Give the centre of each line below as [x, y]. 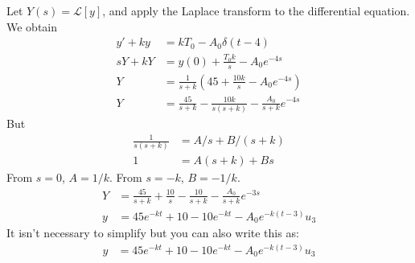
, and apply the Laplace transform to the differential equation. [256, 10]
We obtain [32, 26]
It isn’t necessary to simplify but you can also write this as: [153, 233]
